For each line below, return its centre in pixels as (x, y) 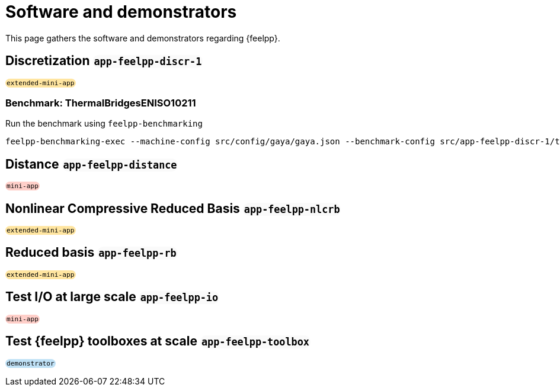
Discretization (48, 61)
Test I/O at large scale (71, 297)
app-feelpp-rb (137, 253)
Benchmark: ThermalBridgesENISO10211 (101, 103)
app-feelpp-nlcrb (292, 209)
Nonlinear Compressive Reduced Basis (123, 208)
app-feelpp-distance (120, 165)
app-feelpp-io (179, 298)
